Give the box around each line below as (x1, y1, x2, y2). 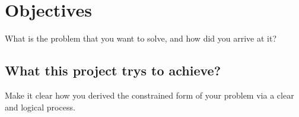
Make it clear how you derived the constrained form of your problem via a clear (5, 88, 294, 101)
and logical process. (5, 100, 75, 113)
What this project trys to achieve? (5, 61, 221, 80)
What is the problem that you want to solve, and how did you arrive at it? (5, 32, 276, 45)
